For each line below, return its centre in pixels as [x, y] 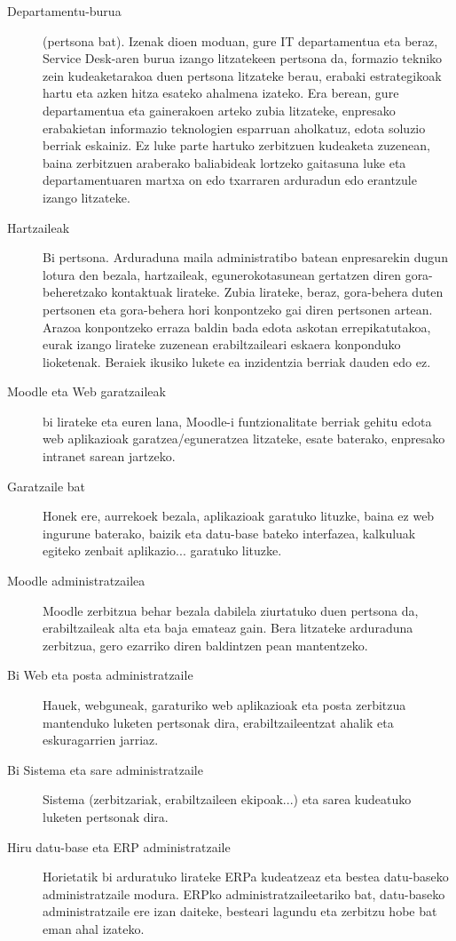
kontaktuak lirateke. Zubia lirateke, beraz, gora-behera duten [277, 292]
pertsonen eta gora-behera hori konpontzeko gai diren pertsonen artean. [238, 309]
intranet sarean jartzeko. [109, 456]
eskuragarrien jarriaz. [101, 740]
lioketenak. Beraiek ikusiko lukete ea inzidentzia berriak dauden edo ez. [237, 361]
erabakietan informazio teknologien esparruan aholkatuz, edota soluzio [234, 128]
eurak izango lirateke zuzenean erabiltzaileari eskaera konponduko [222, 344]
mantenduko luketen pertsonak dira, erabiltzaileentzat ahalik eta [218, 722]
